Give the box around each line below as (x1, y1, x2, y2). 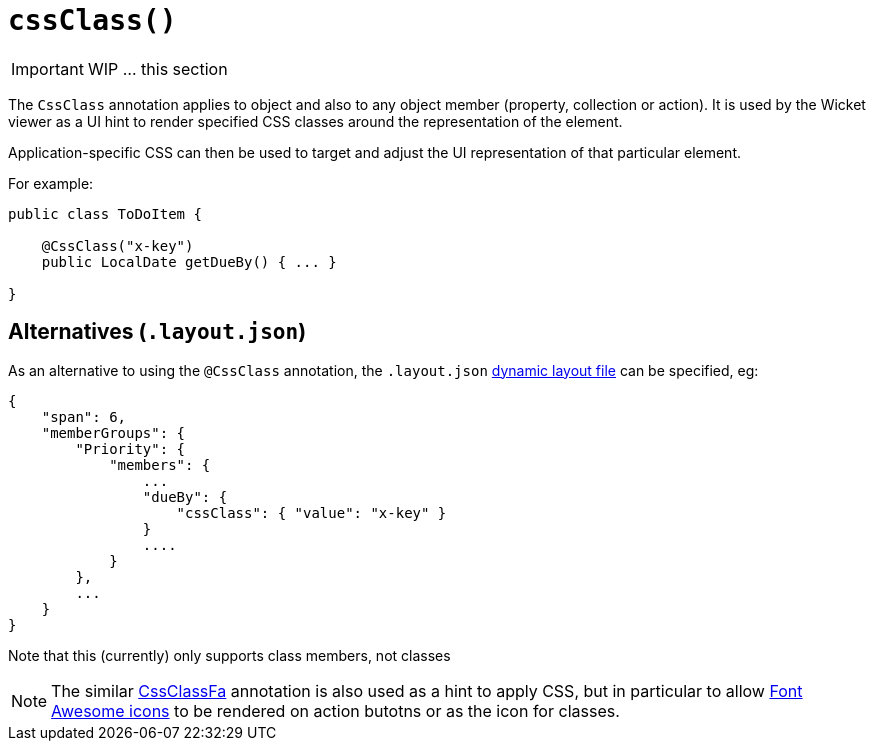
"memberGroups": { (41, 424, 186, 441)
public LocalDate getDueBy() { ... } (41, 253, 337, 270)
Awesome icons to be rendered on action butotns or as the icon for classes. (51, 700, 620, 721)
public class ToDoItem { (8, 205, 202, 222)
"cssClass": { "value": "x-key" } (176, 504, 447, 521)
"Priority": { (75, 440, 186, 457)
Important (11, 58, 84, 79)
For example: (8, 174, 94, 192)
